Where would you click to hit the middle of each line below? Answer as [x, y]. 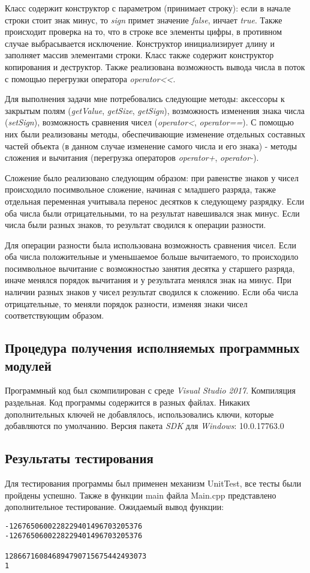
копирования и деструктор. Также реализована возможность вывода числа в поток [155, 66]
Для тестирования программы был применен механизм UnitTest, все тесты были [153, 483]
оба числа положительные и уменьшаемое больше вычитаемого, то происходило [152, 256]
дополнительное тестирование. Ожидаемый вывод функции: [115, 507]
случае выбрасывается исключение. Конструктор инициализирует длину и [140, 43]
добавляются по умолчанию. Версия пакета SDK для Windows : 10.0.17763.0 [145, 426]
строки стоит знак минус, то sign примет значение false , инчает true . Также [144, 19]
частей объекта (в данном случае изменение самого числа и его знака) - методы [151, 145]
